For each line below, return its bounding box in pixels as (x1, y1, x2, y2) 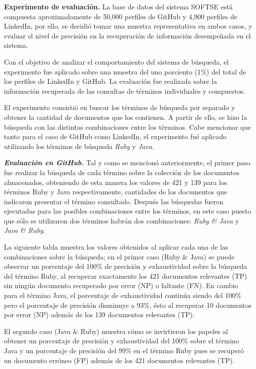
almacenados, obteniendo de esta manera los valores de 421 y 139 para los (4, 177, 227, 187)
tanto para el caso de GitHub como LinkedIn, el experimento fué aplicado (4, 131, 227, 142)
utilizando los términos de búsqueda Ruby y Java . (4, 141, 154, 151)
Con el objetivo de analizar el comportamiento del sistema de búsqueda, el (4, 56, 229, 67)
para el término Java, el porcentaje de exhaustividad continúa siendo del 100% (4, 290, 242, 300)
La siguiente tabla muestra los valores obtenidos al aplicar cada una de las (4, 242, 228, 252)
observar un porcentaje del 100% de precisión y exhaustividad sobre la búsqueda (4, 261, 247, 271)
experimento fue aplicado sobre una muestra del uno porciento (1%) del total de (4, 66, 246, 76)
